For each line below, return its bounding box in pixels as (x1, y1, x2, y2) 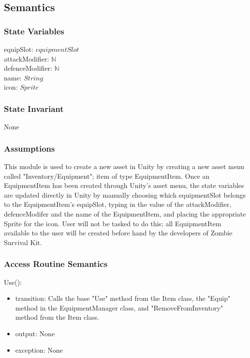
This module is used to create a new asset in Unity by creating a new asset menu (4, 161, 245, 171)
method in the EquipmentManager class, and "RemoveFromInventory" (15, 302, 223, 312)
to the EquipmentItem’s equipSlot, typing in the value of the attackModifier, (4, 199, 232, 209)
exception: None (15, 344, 63, 355)
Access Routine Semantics (4, 258, 108, 270)
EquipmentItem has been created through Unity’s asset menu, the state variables (4, 180, 244, 190)
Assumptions (4, 142, 55, 154)
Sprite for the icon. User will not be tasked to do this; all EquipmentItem (4, 218, 221, 228)
